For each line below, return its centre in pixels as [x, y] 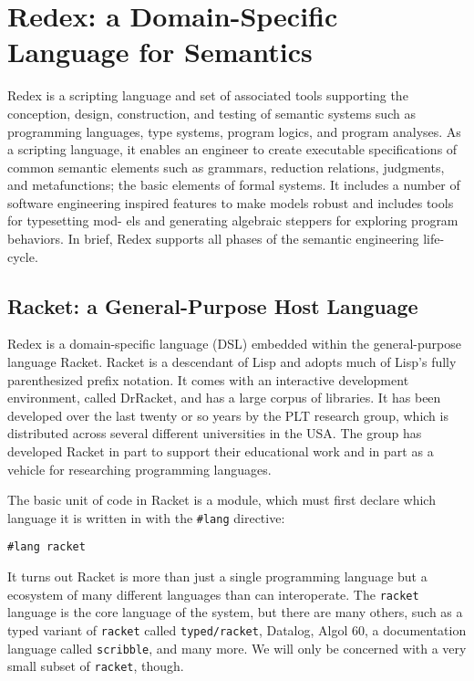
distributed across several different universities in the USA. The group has [215, 433]
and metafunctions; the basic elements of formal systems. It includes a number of [234, 185]
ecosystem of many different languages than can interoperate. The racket [213, 594]
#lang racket [46, 547]
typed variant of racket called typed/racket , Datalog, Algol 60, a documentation [237, 629]
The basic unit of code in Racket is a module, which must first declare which [222, 500]
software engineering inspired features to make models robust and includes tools [231, 202]
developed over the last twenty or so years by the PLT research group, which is [228, 415]
